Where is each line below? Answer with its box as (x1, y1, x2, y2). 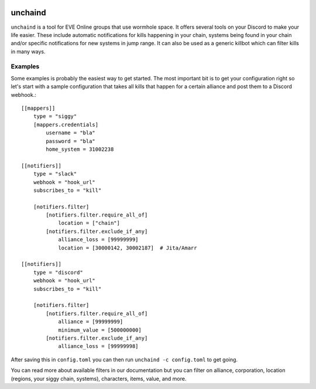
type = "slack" (33, 171, 77, 177)
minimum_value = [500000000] (58, 326, 142, 333)
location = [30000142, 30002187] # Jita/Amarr (58, 244, 197, 251)
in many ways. (11, 48, 46, 55)
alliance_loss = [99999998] (58, 343, 139, 350)
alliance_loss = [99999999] (58, 236, 139, 243)
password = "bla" (46, 138, 96, 144)
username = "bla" (46, 130, 96, 136)
